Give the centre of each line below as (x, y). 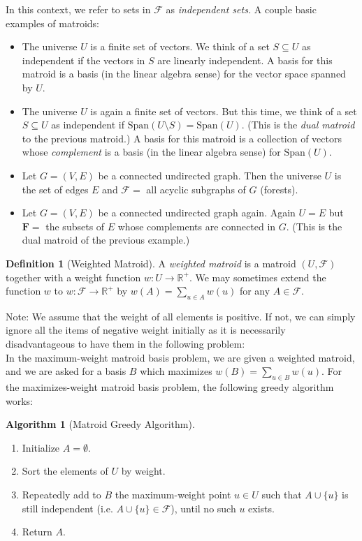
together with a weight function (73, 277)
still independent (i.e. (67, 508)
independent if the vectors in (84, 60)
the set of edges (55, 189)
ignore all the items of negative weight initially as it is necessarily (146, 330)
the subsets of (75, 226)
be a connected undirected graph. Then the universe (210, 175)
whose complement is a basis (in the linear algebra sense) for (151, 152)
